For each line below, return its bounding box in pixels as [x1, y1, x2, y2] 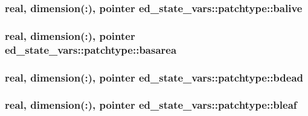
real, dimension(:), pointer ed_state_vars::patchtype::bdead [5, 69, 304, 85]
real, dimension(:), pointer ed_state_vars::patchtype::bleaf [5, 97, 297, 112]
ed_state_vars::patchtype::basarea [5, 42, 177, 57]
